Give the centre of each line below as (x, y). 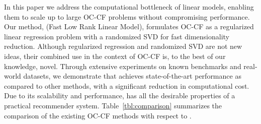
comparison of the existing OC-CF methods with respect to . (98, 115)
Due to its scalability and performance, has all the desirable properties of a (120, 96)
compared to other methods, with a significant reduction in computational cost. (127, 85)
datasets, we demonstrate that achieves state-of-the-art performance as (132, 76)
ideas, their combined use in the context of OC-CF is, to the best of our (115, 56)
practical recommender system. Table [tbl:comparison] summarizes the (113, 105)
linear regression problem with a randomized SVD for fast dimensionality (117, 36)
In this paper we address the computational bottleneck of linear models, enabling (129, 7)
